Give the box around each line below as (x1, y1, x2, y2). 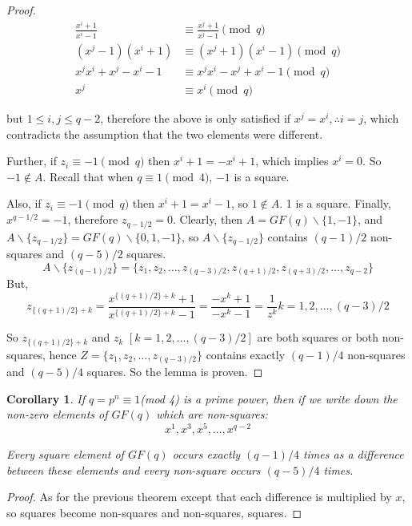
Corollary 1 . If (6, 390, 85, 407)
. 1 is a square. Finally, (279, 195, 391, 212)
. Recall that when (42, 168, 134, 184)
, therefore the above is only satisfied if (100, 110, 291, 127)
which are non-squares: (156, 406, 268, 423)
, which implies (255, 152, 329, 169)
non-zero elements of (6, 406, 108, 423)
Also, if (6, 195, 42, 212)
